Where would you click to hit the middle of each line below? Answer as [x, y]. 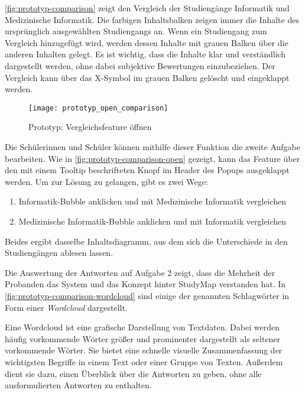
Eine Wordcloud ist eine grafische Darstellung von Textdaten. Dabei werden [142, 327]
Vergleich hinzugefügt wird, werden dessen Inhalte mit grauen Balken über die [147, 42]
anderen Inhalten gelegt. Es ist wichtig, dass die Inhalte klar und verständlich [145, 54]
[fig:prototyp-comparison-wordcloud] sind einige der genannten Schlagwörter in [147, 295]
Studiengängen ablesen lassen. [59, 253]
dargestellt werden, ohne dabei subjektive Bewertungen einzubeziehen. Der [140, 65]
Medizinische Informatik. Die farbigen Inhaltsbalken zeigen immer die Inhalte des [152, 19]
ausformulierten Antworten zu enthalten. [78, 385]
